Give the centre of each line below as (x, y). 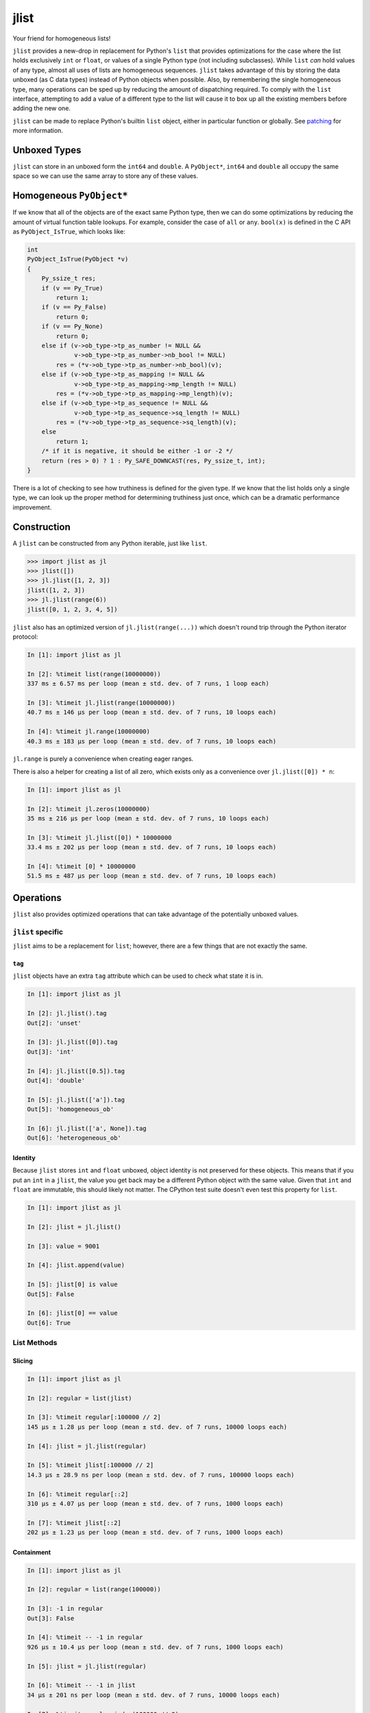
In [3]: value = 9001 (63, 1246)
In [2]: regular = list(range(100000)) (94, 1589)
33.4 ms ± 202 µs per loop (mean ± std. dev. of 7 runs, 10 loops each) (152, 847)
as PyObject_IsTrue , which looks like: (69, 232)
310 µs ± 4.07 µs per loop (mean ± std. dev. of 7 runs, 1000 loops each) (156, 1503)
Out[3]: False (51, 1618)
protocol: (25, 637)
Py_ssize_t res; (69, 279)
